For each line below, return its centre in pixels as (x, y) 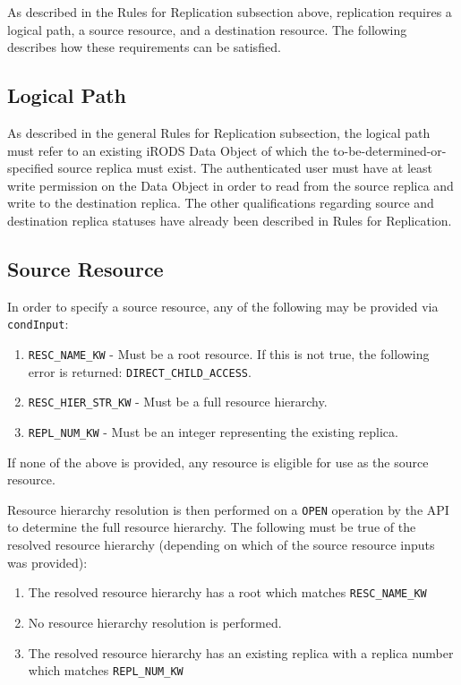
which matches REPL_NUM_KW (106, 670)
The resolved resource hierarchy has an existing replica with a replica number (241, 652)
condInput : (38, 324)
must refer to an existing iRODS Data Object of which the (168, 150)
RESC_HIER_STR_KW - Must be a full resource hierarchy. (178, 402)
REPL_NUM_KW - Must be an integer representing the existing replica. (213, 431)
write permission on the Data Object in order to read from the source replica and (230, 185)
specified (30, 168)
